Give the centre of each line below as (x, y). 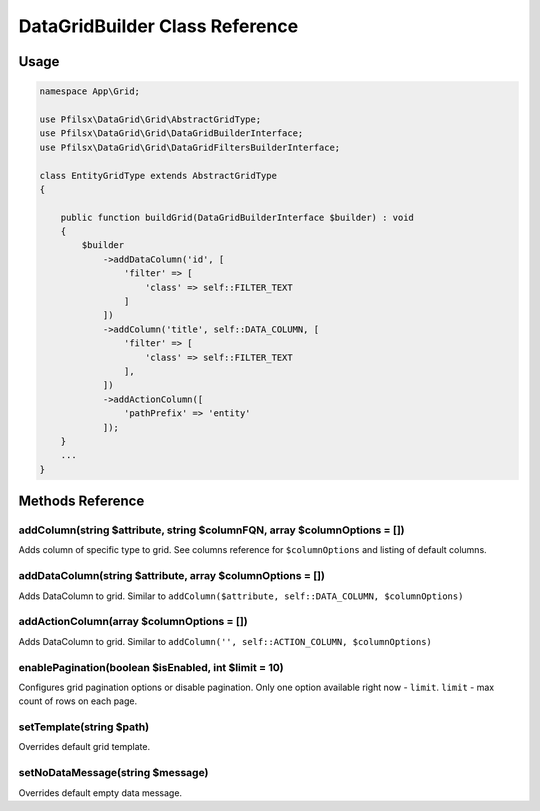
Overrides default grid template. (84, 747)
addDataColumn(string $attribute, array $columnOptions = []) (171, 576)
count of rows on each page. (78, 701)
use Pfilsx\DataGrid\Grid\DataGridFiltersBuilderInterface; (190, 147)
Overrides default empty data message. (100, 792)
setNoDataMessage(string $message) (113, 773)
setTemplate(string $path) (84, 727)
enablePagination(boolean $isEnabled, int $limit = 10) (151, 667)
